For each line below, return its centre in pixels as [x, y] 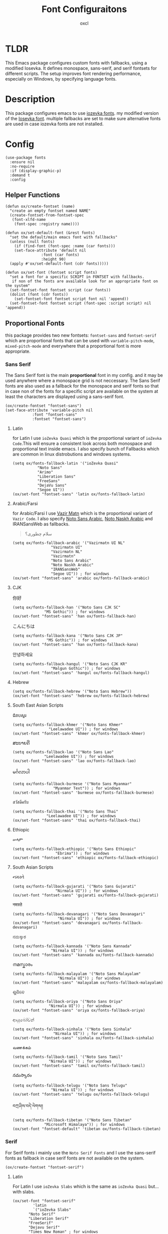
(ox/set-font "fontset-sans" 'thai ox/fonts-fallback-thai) [76, 821]
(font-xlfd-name [29, 220]
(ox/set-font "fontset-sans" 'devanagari [56, 923]
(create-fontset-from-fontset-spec [47, 215]
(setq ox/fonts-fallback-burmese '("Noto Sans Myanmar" [72, 784]
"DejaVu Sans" [52, 486]
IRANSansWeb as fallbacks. [41, 524]
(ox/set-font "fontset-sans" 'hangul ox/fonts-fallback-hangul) [81, 673]
